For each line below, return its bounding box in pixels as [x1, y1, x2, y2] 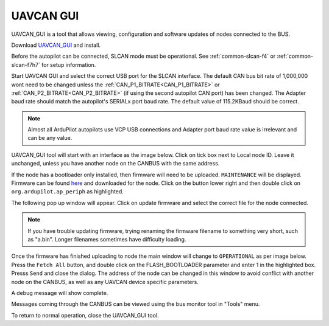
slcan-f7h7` [11, 61, 41, 68]
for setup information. [41, 61, 96, 68]
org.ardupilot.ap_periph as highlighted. [11, 188, 124, 195]
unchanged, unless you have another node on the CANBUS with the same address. [11, 160, 220, 167]
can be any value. [27, 134, 73, 142]
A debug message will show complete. [11, 289, 108, 296]
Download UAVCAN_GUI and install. [11, 41, 101, 49]
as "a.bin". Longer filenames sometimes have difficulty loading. [27, 235, 186, 243]
